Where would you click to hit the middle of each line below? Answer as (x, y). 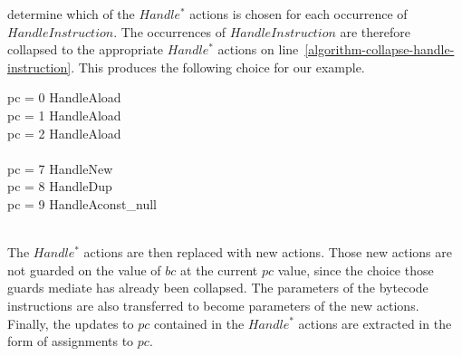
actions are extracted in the (375, 323)
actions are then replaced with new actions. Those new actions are (268, 252)
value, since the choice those (356, 269)
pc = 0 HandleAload (64, 97)
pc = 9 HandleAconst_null (82, 203)
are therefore (375, 31)
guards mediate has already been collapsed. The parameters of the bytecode (218, 288)
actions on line (258, 49)
